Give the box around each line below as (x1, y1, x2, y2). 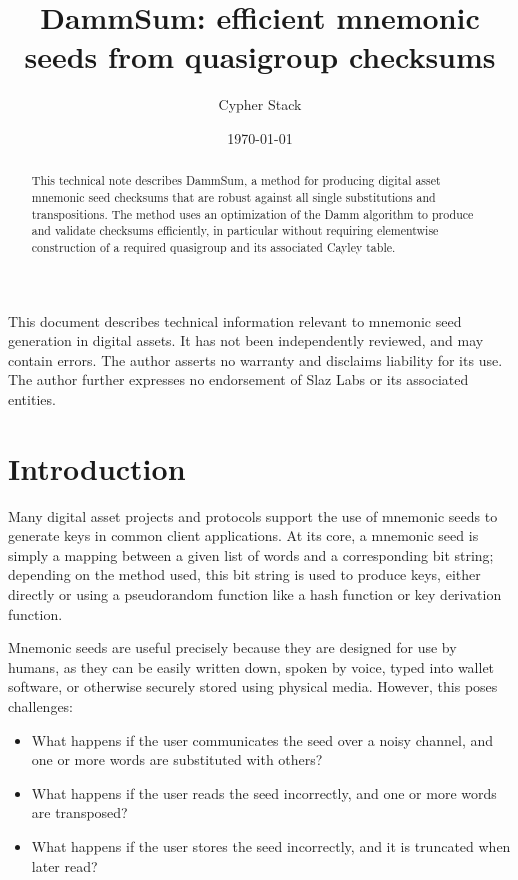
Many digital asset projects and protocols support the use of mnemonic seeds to (8, 505, 498, 526)
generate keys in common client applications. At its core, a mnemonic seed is (8, 525, 479, 546)
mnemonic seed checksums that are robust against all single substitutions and (31, 188, 436, 205)
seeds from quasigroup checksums (24, 36, 496, 77)
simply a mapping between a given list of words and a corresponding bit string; (8, 544, 494, 565)
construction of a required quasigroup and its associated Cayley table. (31, 238, 396, 255)
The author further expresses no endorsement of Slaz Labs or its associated (8, 369, 469, 390)
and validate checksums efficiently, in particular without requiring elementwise (31, 222, 439, 239)
